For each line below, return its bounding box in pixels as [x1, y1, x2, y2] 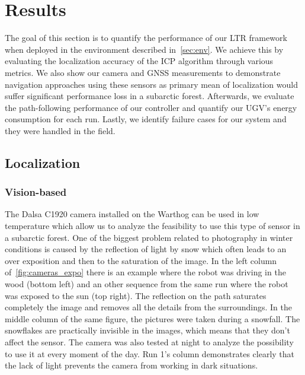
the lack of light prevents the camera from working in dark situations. [5, 359, 258, 371]
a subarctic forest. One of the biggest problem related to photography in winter [5, 231, 293, 243]
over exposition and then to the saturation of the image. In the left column [5, 254, 277, 266]
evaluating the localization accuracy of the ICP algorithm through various [5, 55, 274, 67]
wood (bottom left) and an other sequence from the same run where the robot [5, 278, 288, 290]
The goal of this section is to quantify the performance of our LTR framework [5, 31, 287, 44]
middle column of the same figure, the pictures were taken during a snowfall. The [5, 312, 300, 325]
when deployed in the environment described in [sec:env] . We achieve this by [5, 43, 284, 55]
